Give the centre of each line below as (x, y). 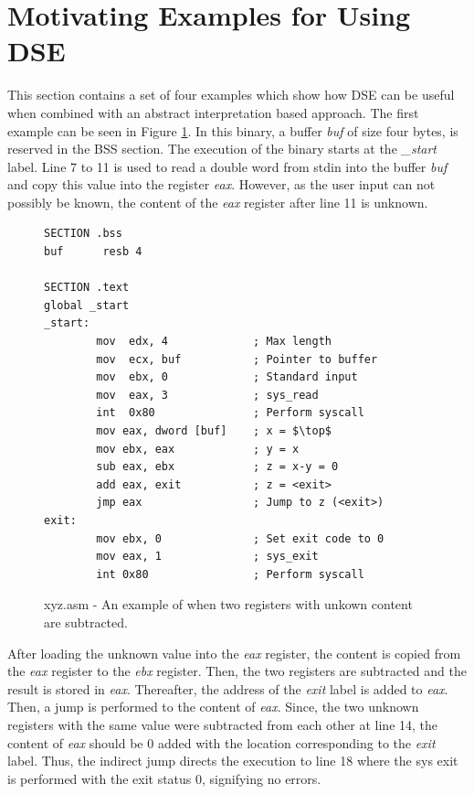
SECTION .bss (83, 234)
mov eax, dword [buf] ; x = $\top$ (214, 431)
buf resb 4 (93, 252)
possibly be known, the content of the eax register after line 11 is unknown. (218, 202)
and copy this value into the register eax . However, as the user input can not (221, 184)
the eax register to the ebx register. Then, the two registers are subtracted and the (237, 671)
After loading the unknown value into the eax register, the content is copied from (234, 653)
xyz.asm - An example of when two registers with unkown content (228, 604)
